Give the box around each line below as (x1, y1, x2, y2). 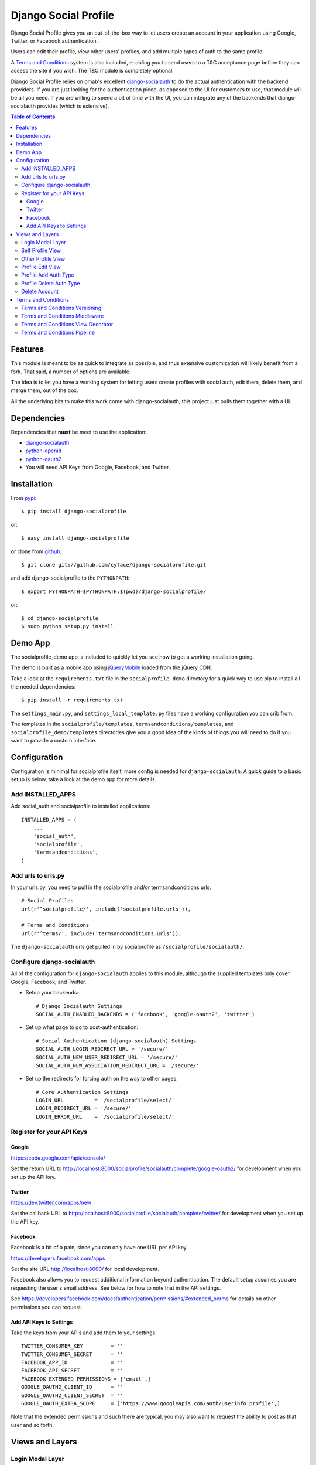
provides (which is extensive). (37, 103, 109, 110)
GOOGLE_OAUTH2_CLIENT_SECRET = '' (21, 1392, 123, 1399)
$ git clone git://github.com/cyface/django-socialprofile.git (21, 561, 207, 568)
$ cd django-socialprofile (21, 615, 99, 621)
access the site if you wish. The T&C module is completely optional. (11, 67, 174, 74)
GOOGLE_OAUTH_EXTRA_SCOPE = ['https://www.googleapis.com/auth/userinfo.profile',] (21, 1401, 281, 1407)
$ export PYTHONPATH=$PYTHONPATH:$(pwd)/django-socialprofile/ (21, 588, 207, 595)
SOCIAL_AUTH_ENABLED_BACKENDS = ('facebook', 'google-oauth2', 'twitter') (36, 1011, 255, 1017)
